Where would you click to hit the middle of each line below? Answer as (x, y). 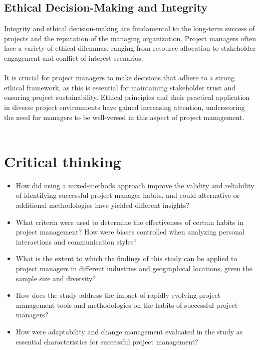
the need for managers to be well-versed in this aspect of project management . (124, 117)
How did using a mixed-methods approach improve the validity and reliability (135, 185)
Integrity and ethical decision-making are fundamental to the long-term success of (129, 28)
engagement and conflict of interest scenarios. (74, 57)
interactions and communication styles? (76, 241)
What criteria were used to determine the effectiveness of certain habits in (129, 222)
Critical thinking (63, 161)
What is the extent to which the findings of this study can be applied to (126, 258)
